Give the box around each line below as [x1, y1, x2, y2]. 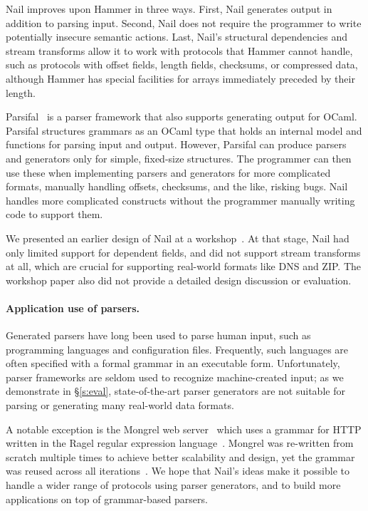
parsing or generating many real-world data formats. [6, 398, 234, 413]
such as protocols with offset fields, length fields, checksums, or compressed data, [6, 57, 358, 72]
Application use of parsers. [6, 300, 140, 315]
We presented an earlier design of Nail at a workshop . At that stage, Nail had [6, 230, 349, 245]
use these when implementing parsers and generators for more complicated [6, 165, 331, 180]
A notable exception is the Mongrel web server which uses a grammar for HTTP [6, 421, 362, 436]
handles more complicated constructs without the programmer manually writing [6, 192, 355, 207]
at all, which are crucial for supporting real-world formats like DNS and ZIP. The [6, 259, 362, 274]
